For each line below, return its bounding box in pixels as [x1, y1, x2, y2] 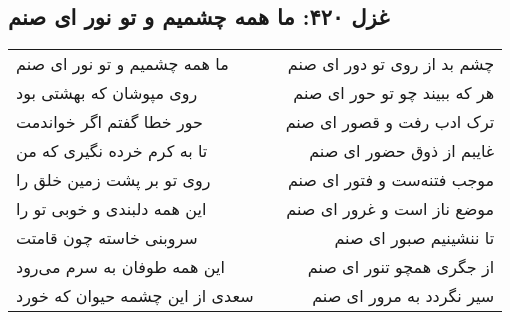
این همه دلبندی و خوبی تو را [16, 197, 207, 221]
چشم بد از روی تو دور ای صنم [287, 52, 495, 76]
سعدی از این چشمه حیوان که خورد [16, 284, 254, 308]
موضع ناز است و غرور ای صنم [286, 197, 495, 221]
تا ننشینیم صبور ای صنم [334, 226, 495, 250]
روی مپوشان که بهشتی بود [16, 81, 198, 105]
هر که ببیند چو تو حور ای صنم [293, 81, 495, 105]
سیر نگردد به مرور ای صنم [312, 284, 495, 308]
